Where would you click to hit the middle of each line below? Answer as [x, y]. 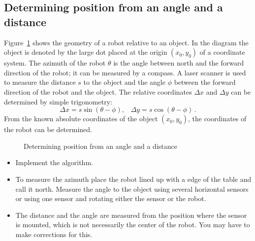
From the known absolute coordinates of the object [81, 119]
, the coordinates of [217, 119]
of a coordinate [222, 52]
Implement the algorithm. [54, 162]
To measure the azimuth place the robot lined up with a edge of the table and [133, 179]
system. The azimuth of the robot [55, 63]
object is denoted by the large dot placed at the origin [86, 52]
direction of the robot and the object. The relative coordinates [98, 91]
